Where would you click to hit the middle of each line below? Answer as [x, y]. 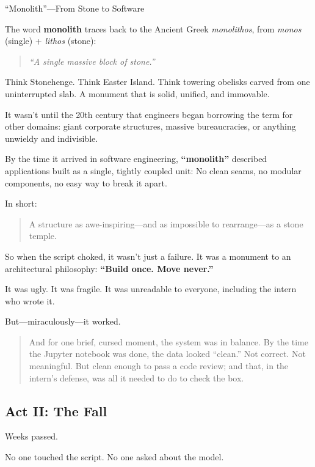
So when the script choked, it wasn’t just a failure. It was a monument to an [148, 256]
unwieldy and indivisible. [52, 138]
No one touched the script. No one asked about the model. [114, 457]
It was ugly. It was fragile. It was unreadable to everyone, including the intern [151, 289]
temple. [43, 236]
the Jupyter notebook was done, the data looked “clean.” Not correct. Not [167, 354]
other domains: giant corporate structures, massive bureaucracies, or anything [150, 126]
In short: [21, 203]
